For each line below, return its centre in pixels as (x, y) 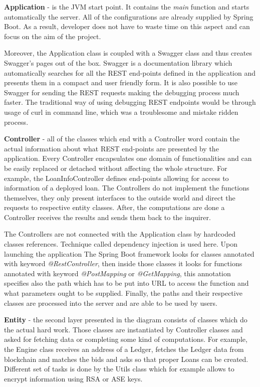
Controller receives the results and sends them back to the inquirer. (107, 217)
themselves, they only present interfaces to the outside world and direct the (120, 197)
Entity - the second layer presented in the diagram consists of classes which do (126, 320)
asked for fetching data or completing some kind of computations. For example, (126, 339)
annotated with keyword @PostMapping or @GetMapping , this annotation (117, 273)
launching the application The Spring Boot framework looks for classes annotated (129, 253)
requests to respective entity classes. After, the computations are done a (114, 207)
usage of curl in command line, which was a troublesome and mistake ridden (121, 112)
